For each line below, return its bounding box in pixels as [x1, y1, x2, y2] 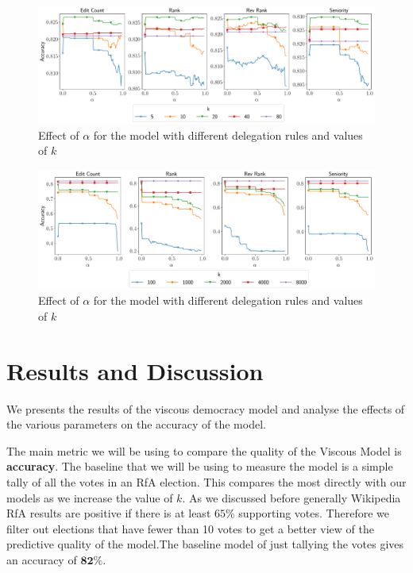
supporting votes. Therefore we [238, 505, 389, 521]
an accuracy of [6, 551, 77, 567]
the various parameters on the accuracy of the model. [6, 416, 266, 433]
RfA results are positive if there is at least [6, 505, 211, 521]
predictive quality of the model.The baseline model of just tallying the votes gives [6, 536, 404, 552]
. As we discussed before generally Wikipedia [182, 489, 401, 506]
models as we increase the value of [6, 489, 173, 506]
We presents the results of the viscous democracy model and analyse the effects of [6, 400, 405, 417]
